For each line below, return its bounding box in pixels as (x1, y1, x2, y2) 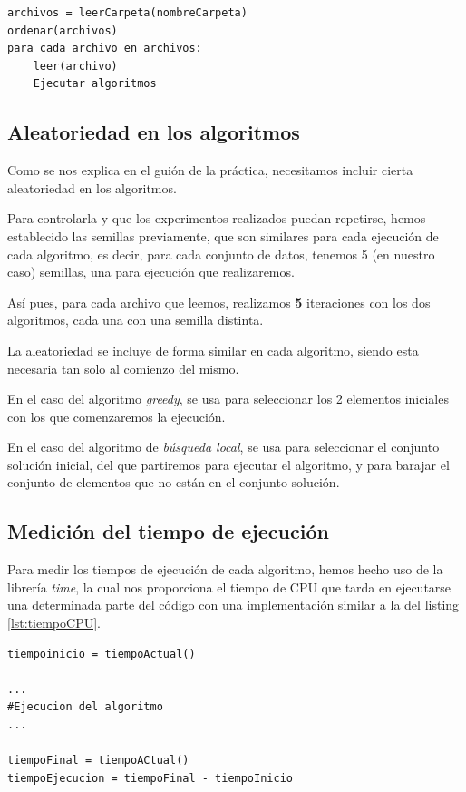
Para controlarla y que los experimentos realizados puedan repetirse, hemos (7, 209, 426, 228)
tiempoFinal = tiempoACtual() (7, 754, 189, 768)
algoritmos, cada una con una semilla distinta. (7, 310, 264, 329)
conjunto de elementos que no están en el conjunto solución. (7, 473, 340, 492)
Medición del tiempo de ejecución (7, 517, 329, 545)
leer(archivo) (33, 59, 118, 73)
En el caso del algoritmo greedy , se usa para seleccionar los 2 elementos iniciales (7, 389, 449, 408)
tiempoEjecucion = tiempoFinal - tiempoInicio (7, 771, 293, 785)
